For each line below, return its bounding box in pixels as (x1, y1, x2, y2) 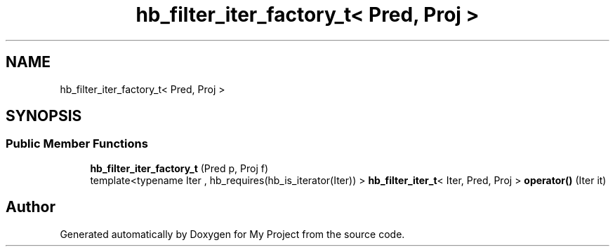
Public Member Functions (6, 136, 148, 151)
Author (6, 198, 55, 216)
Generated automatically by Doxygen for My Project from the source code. (60, 227, 405, 240)
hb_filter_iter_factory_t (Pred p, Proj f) (90, 162, 268, 174)
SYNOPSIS (6, 107, 82, 125)
